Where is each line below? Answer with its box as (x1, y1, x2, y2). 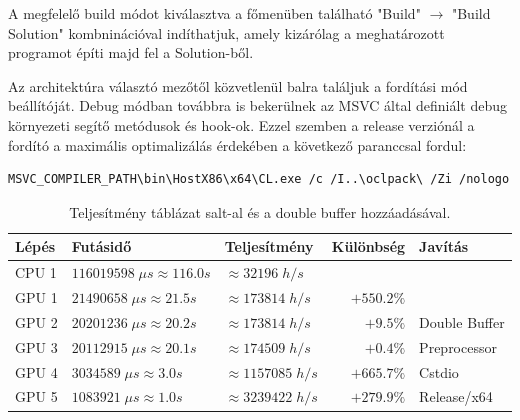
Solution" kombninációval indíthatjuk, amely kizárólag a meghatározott (8, 22, 445, 43)
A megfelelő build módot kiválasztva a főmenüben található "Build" (8, 3, 421, 23)
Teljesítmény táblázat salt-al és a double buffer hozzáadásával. (69, 201, 451, 222)
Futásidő (71, 236, 132, 257)
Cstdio (419, 361, 459, 382)
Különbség (331, 236, 406, 257)
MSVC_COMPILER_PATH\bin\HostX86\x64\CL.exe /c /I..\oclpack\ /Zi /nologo (8, 172, 510, 187)
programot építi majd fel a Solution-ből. (8, 42, 254, 63)
